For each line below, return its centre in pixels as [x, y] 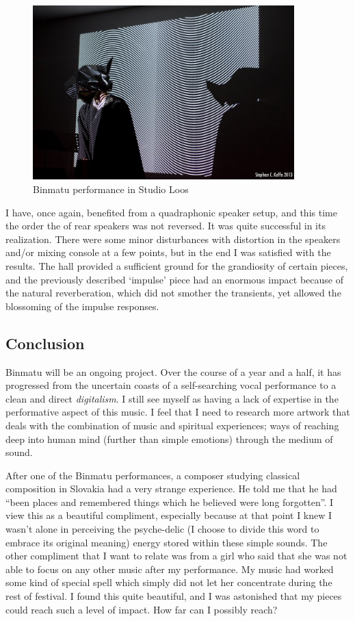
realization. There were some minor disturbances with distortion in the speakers [173, 239]
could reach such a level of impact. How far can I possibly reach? [142, 609]
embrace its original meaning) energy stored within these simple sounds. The [167, 542]
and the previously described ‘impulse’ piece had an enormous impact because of [175, 279]
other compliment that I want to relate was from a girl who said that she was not [176, 556]
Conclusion [45, 343]
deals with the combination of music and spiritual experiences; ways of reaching [172, 425]
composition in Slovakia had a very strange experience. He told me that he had [171, 489]
